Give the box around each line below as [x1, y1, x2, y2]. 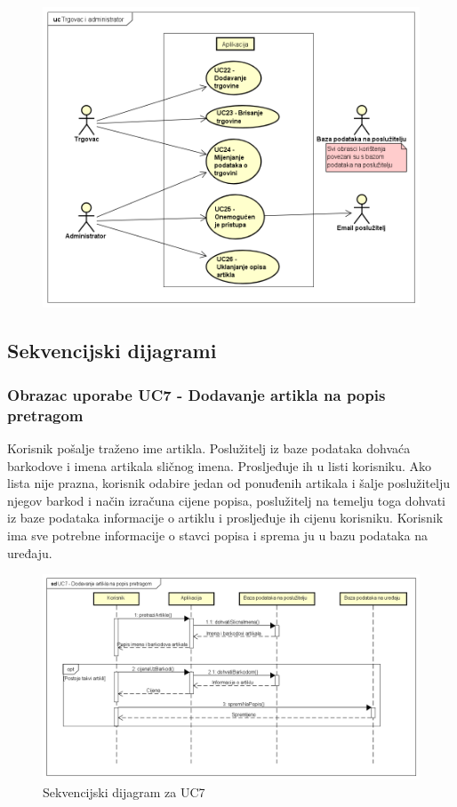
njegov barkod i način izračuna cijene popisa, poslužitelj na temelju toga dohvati [7, 491, 445, 509]
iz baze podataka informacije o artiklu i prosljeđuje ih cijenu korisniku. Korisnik [7, 508, 444, 527]
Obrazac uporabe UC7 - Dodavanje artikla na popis [7, 383, 386, 405]
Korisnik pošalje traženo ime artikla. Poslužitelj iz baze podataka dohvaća [7, 439, 411, 457]
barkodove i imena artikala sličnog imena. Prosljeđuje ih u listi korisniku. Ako [7, 456, 432, 475]
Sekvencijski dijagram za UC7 [43, 782, 205, 801]
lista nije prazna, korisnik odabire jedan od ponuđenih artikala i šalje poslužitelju [7, 474, 450, 492]
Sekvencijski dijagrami [7, 337, 217, 364]
